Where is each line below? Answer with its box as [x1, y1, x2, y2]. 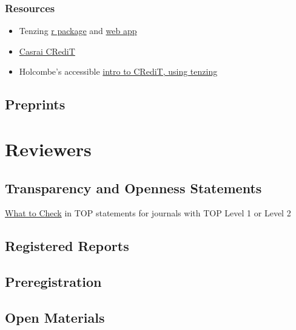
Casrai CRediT [19, 44, 75, 57]
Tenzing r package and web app [19, 24, 137, 37]
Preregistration [5, 272, 102, 291]
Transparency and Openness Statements [5, 178, 262, 197]
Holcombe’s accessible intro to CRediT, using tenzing [19, 65, 218, 78]
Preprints [5, 95, 66, 114]
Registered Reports [5, 236, 129, 255]
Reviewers [5, 136, 92, 161]
